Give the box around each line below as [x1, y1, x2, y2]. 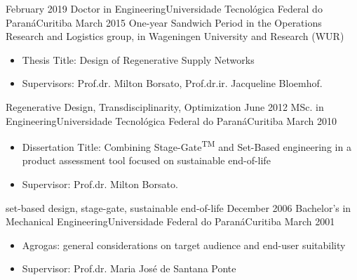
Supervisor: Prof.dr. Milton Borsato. [22, 177, 178, 191]
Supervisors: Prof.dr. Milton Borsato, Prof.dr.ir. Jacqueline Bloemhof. [22, 76, 323, 91]
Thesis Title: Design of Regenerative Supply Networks [22, 52, 255, 67]
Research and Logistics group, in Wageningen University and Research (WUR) [6, 29, 344, 44]
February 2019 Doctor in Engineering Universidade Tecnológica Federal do [6, 1, 323, 15]
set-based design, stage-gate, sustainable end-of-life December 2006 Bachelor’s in [6, 200, 351, 215]
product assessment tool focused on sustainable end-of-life [22, 153, 271, 168]
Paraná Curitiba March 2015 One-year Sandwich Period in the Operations [6, 15, 322, 29]
